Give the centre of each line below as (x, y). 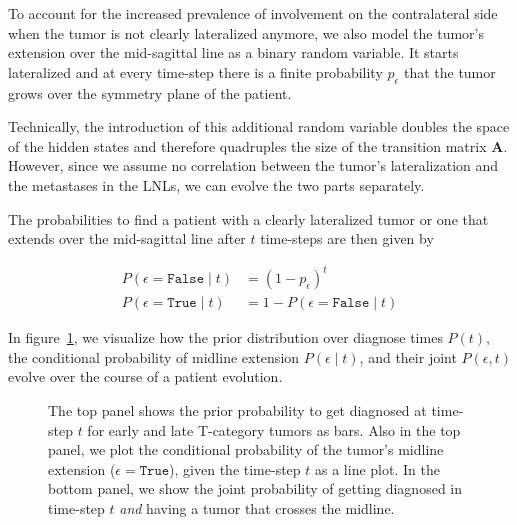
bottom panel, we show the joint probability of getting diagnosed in (255, 488)
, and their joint (408, 356)
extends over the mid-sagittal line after (127, 238)
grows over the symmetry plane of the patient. (150, 92)
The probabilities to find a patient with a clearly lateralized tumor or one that (248, 218)
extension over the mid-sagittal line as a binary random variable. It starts (233, 52)
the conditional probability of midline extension (154, 356)
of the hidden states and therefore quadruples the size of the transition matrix (247, 145)
